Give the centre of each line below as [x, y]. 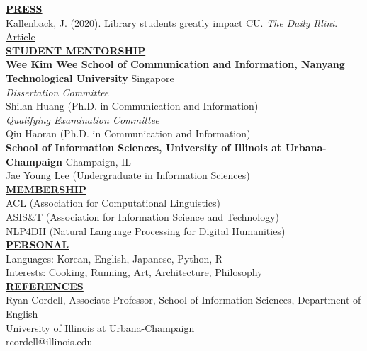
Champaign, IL [98, 161]
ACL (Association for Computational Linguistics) [113, 203]
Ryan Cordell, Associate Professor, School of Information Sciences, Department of [183, 300]
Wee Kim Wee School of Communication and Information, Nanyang [175, 64]
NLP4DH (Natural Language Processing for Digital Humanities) [146, 230]
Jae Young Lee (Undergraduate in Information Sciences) [128, 175]
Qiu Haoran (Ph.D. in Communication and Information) [128, 133]
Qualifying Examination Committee [83, 119]
